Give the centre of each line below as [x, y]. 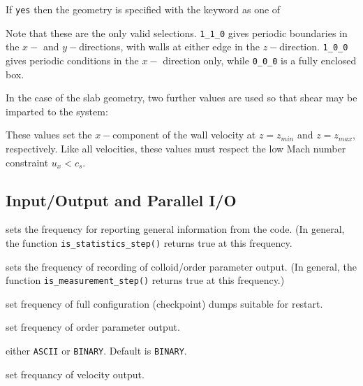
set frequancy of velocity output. [75, 374]
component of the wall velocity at [184, 135]
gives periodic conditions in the [72, 60]
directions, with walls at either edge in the [169, 47]
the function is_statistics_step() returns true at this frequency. [149, 242]
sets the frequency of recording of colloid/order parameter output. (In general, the [181, 266]
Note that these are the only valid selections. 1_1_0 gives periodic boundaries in [177, 33]
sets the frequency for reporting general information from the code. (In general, [175, 229]
